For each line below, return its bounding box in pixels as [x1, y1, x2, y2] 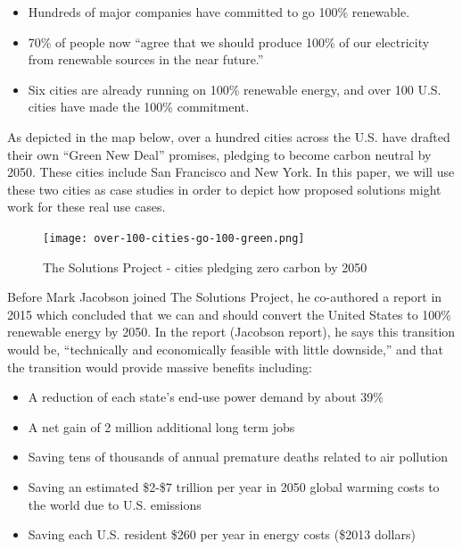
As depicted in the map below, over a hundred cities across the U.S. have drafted [7, 127, 450, 146]
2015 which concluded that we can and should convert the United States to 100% [7, 304, 451, 323]
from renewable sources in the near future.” [28, 50, 264, 69]
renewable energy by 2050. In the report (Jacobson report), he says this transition [7, 322, 456, 341]
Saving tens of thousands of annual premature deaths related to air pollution [28, 447, 449, 466]
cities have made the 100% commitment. [28, 97, 250, 116]
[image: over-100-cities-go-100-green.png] [43, 231, 305, 245]
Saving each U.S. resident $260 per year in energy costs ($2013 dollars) [28, 525, 416, 544]
